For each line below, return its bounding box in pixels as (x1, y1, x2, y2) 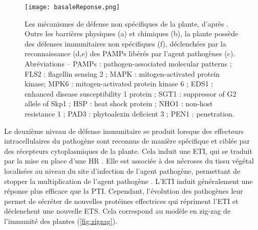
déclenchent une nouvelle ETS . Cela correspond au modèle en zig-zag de (4, 205, 231, 216)
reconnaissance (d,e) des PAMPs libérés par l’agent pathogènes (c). (25, 48, 235, 59)
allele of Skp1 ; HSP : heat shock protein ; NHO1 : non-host (25, 98, 213, 109)
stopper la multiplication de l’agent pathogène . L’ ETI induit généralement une (4, 175, 253, 186)
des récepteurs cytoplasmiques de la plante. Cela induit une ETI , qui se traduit (4, 145, 252, 156)
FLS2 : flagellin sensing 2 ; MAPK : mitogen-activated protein (25, 68, 220, 79)
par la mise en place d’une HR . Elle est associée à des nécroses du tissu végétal (4, 155, 254, 166)
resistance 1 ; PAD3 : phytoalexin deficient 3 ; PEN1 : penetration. (25, 108, 234, 119)
